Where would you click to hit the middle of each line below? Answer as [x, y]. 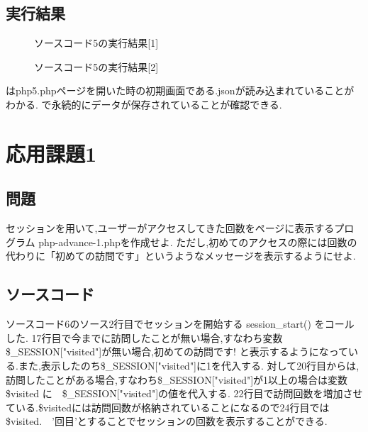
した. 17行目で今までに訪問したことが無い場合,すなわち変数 [144, 337]
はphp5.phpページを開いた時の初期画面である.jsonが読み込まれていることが [180, 90]
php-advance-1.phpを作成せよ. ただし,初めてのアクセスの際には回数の [198, 242]
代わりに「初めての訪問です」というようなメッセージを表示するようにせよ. [181, 256]
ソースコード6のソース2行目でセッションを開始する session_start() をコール [180, 324]
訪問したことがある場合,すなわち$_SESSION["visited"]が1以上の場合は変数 [177, 379]
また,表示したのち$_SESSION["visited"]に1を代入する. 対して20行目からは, [189, 365]
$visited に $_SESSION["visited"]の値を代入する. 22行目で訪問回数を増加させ [184, 393]
